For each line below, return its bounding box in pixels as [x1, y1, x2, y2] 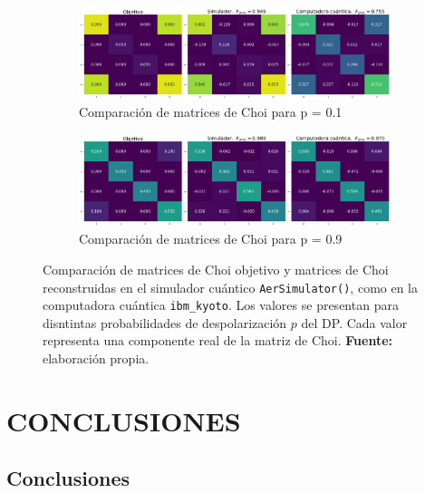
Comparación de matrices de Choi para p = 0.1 [79, 102, 343, 121]
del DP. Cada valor [301, 313, 408, 332]
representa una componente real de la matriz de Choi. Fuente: [43, 331, 392, 350]
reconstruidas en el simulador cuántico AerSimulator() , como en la [43, 277, 419, 296]
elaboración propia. [43, 349, 150, 368]
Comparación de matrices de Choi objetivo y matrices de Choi [43, 259, 389, 278]
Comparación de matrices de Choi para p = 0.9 [79, 229, 343, 248]
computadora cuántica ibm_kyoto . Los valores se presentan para [43, 295, 399, 314]
